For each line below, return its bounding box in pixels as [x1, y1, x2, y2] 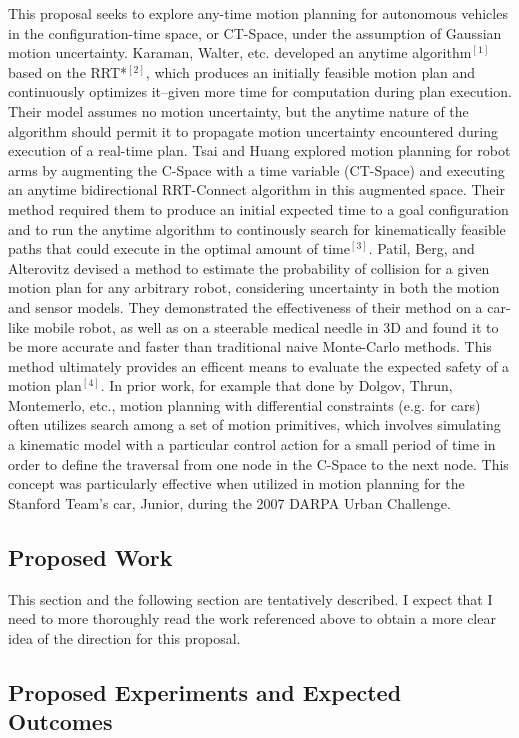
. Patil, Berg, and [368, 238, 475, 259]
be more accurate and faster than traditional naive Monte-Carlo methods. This [8, 336, 492, 357]
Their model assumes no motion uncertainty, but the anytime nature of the [8, 100, 469, 121]
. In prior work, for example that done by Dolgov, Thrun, [100, 375, 453, 396]
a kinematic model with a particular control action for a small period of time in [8, 434, 496, 455]
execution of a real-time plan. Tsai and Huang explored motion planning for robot [8, 140, 511, 161]
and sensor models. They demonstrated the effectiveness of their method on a [8, 296, 483, 317]
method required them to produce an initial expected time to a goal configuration [8, 198, 509, 219]
